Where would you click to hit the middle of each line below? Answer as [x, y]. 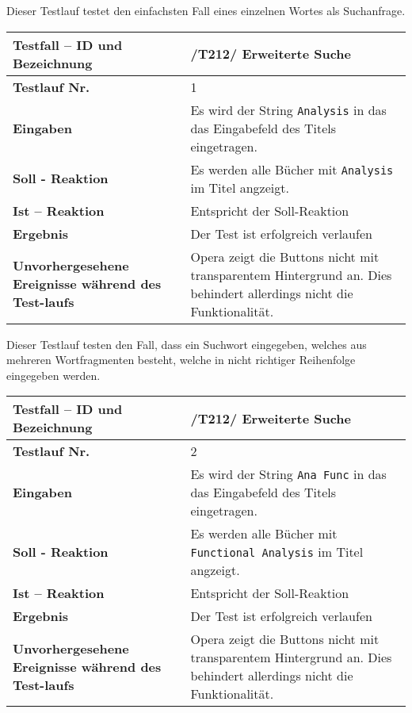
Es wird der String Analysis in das [288, 109]
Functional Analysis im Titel [277, 552]
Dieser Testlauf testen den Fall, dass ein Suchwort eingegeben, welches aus [187, 344]
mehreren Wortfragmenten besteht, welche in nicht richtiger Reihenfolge [181, 360]
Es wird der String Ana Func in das [288, 474]
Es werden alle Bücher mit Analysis [292, 169]
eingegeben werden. [53, 375]
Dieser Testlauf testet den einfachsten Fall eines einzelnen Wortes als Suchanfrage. [206, 10]
